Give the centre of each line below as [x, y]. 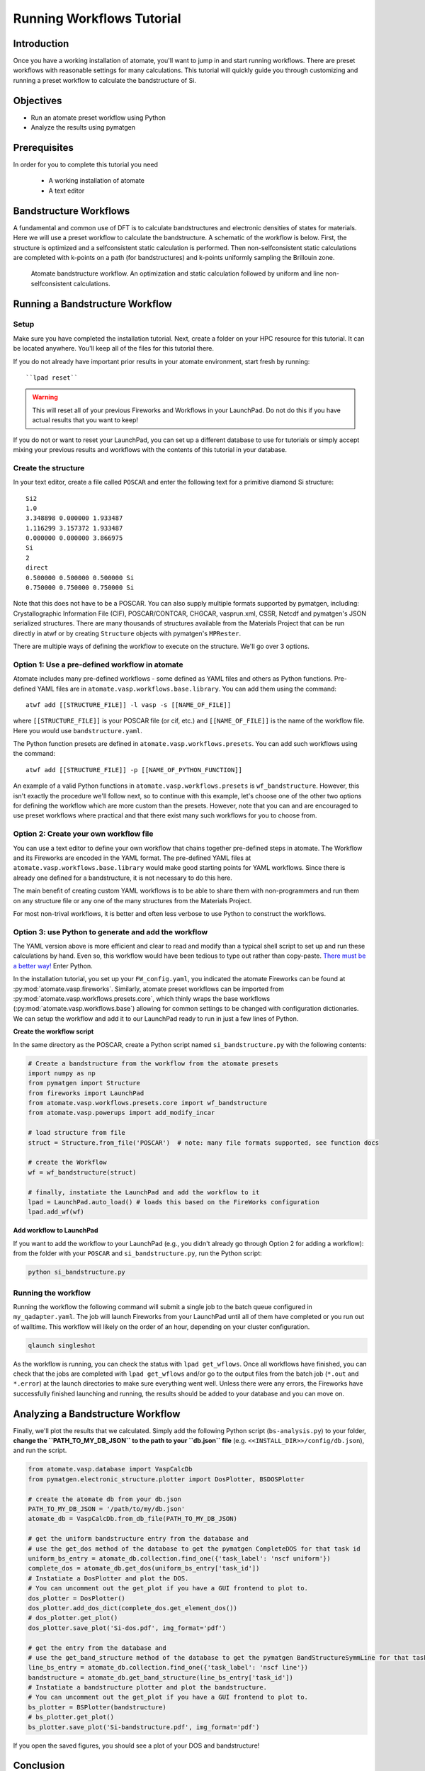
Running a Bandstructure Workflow [93, 304]
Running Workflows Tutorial [97, 18]
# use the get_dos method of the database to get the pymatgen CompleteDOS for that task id [194, 1549]
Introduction [41, 44]
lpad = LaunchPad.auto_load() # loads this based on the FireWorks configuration [174, 1202]
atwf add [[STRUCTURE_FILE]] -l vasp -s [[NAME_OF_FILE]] [129, 705]
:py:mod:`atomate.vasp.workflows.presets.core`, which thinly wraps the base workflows [142, 998]
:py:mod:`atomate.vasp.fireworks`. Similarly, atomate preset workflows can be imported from [149, 989]
